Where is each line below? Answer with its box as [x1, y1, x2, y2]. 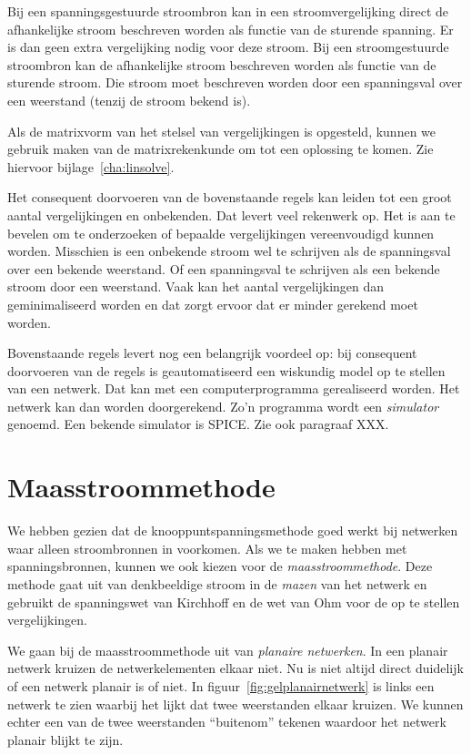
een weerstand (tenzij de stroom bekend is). [7, 90, 251, 109]
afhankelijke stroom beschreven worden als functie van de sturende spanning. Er [7, 19, 454, 38]
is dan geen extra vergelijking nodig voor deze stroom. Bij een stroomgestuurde [7, 37, 449, 56]
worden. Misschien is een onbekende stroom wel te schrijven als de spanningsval [7, 241, 451, 260]
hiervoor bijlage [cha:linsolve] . [7, 157, 175, 176]
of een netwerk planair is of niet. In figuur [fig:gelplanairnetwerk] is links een [7, 676, 435, 695]
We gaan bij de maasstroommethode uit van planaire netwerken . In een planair [7, 640, 448, 659]
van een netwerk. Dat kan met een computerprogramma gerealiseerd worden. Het [7, 379, 460, 398]
